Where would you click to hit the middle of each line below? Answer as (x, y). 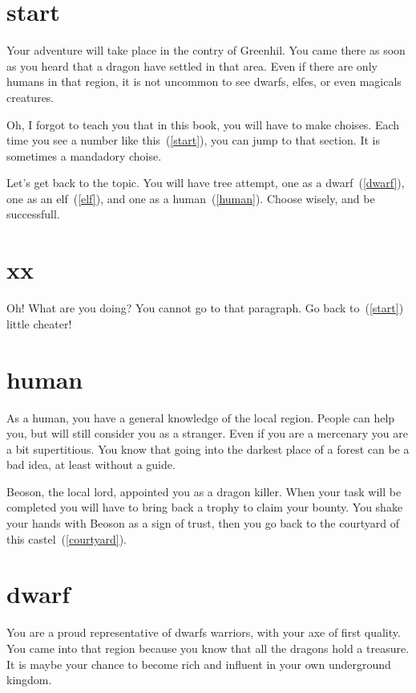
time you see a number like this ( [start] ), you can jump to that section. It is (193, 140)
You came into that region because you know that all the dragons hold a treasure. (208, 648)
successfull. (33, 214)
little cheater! (39, 323)
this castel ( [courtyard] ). (67, 538)
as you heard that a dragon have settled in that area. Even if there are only (192, 65)
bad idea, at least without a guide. (91, 465)
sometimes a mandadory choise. (84, 155)
